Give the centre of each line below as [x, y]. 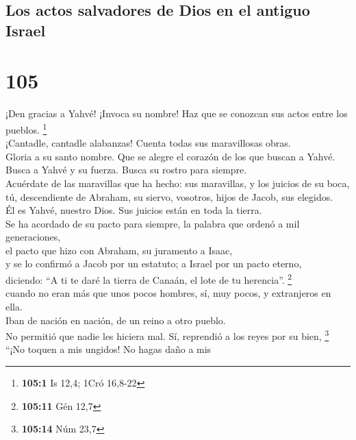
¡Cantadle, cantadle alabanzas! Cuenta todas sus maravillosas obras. [148, 143]
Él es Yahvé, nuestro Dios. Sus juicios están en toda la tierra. [134, 210]
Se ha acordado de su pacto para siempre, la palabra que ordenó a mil [153, 223]
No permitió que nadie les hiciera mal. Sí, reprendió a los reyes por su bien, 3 [167, 335]
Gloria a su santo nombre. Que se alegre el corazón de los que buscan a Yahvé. [170, 156]
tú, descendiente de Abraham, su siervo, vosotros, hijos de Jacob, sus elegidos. [169, 196]
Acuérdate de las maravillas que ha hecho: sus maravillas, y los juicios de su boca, [178, 183]
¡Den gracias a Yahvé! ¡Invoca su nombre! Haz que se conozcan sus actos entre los [177, 113]
